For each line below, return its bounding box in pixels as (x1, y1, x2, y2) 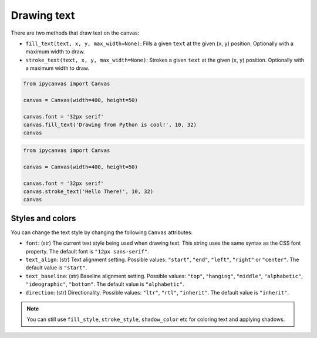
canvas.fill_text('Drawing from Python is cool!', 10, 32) (23, 121, 197, 129)
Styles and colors (11, 213, 76, 223)
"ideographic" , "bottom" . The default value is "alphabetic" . (25, 280, 184, 288)
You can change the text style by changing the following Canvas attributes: (11, 229, 193, 236)
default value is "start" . (25, 264, 87, 271)
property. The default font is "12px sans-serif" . (25, 248, 149, 255)
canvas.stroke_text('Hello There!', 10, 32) (23, 188, 154, 195)
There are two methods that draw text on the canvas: (11, 29, 140, 36)
